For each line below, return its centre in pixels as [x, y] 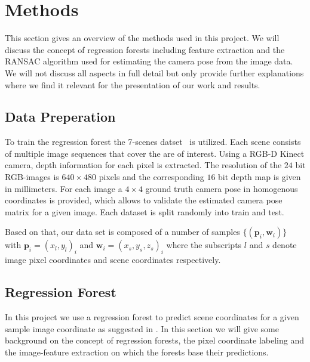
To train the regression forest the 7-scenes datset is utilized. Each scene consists [153, 142]
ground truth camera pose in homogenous [222, 188]
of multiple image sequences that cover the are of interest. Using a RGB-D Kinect [155, 153]
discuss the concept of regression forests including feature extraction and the [145, 49]
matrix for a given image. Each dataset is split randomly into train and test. [145, 211]
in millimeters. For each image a [64, 188]
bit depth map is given [260, 177]
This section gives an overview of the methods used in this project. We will [142, 38]
